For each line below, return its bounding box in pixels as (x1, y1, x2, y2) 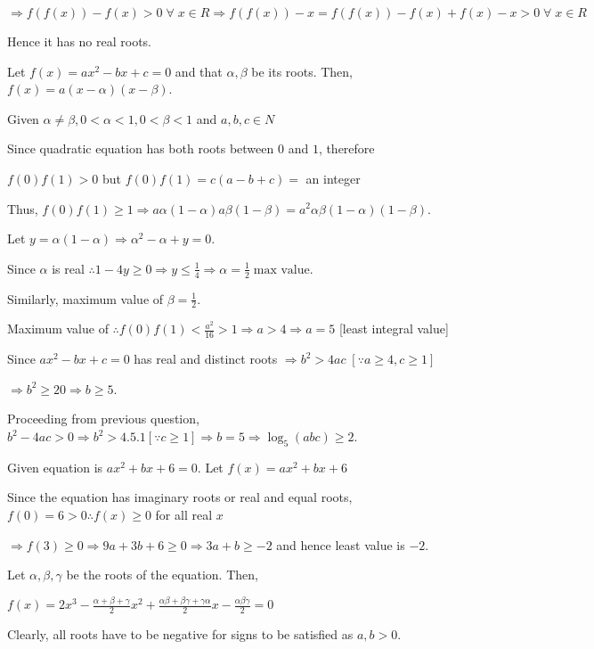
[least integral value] (338, 319, 449, 338)
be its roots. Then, (251, 62, 353, 80)
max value (253, 263, 310, 276)
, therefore (318, 139, 375, 158)
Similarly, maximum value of (7, 289, 164, 308)
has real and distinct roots (134, 349, 278, 368)
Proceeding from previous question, (7, 409, 199, 428)
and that (175, 62, 223, 80)
